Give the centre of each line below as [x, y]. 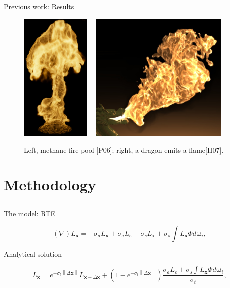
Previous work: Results [39, 6]
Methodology [50, 184]
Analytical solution [33, 254]
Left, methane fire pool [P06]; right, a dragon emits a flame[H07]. [124, 150]
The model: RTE [30, 214]
